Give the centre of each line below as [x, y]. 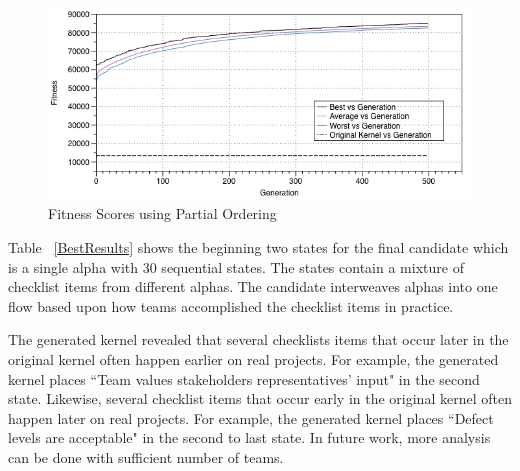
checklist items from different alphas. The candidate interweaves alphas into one [253, 286]
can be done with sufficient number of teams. [146, 457]
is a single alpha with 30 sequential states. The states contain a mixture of [236, 266]
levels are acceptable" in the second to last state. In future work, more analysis [249, 437]
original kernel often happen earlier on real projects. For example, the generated [253, 359]
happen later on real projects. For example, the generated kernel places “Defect [251, 417]
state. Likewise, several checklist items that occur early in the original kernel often [260, 398]
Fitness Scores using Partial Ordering [162, 213]
